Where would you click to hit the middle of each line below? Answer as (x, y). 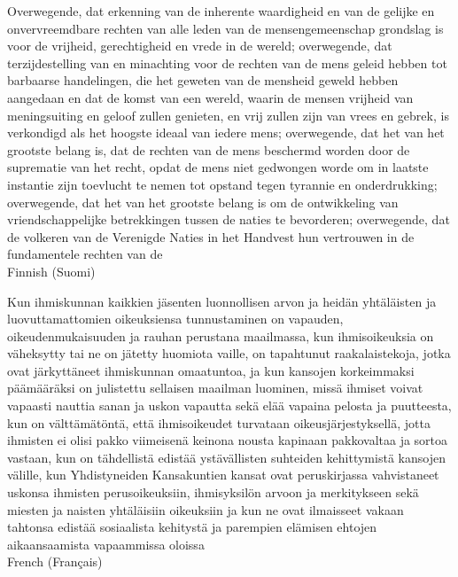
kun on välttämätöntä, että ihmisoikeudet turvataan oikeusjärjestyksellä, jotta (219, 422)
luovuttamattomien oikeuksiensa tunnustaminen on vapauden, (175, 319)
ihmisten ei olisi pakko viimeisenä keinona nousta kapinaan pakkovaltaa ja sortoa (228, 440)
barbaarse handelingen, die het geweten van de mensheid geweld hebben (203, 80)
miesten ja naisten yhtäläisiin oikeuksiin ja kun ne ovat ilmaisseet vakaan (206, 509)
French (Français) (55, 561)
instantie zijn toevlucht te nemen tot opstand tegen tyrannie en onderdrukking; (222, 184)
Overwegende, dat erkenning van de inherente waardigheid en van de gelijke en (221, 11)
